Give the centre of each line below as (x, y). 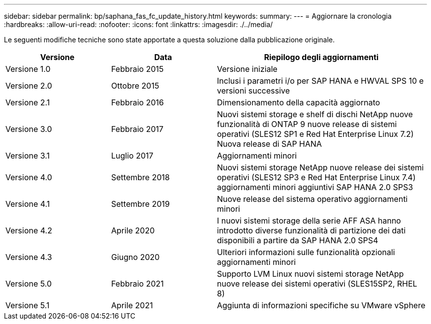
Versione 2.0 (29, 86)
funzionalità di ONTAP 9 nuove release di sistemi (307, 124)
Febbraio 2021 (138, 284)
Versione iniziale (247, 69)
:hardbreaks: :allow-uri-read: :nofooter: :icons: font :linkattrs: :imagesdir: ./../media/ (139, 24)
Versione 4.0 (29, 177)
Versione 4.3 (29, 257)
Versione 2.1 (28, 102)
